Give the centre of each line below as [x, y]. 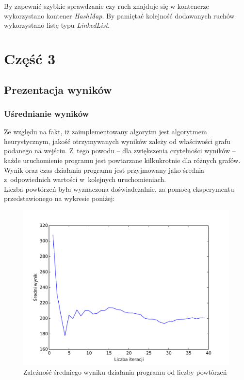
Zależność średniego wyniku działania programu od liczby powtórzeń [125, 371]
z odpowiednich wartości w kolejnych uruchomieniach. [85, 179]
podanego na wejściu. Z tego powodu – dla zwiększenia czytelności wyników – [120, 151]
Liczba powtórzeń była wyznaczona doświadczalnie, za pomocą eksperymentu [119, 189]
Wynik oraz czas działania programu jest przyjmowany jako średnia [104, 170]
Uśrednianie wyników [47, 113]
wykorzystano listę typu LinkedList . [57, 25]
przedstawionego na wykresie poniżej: [59, 198]
